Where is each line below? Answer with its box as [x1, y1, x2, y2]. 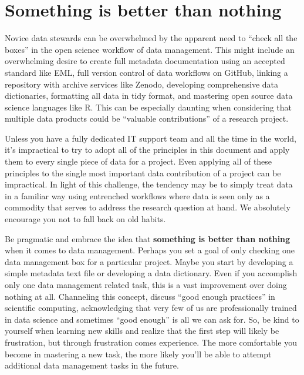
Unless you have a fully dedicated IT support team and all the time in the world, [5, 132, 296, 144]
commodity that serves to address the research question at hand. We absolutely [5, 201, 291, 213]
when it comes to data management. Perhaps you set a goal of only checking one [5, 244, 295, 256]
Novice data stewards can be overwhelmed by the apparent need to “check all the [5, 32, 298, 44]
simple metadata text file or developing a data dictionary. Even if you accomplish [5, 267, 298, 279]
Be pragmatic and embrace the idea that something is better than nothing [5, 232, 291, 245]
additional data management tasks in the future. [5, 359, 179, 371]
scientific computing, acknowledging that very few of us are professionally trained [5, 302, 297, 314]
